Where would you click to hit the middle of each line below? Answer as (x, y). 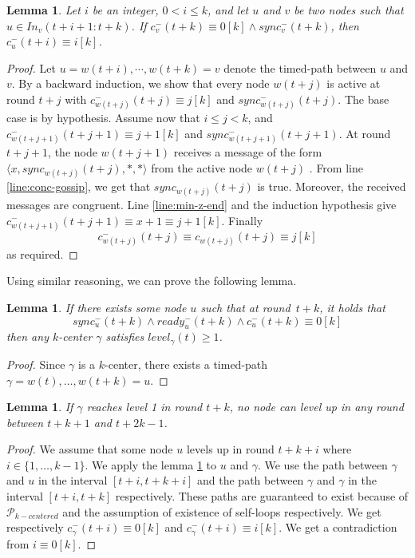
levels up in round (230, 449)
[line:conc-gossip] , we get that (79, 186)
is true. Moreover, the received (332, 186)
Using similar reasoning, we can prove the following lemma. (152, 281)
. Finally (242, 220)
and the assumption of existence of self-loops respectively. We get (222, 511)
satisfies (125, 336)
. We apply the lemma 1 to (151, 464)
